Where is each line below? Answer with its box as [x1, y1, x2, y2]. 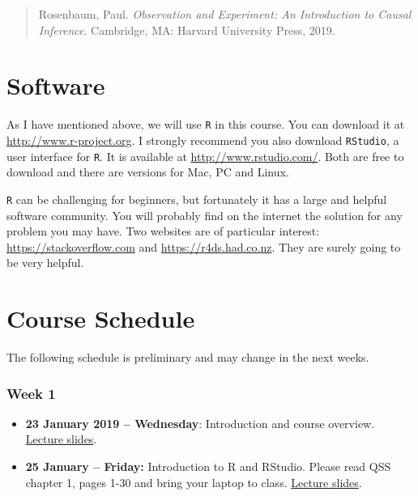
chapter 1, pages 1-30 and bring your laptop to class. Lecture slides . [25, 473, 362, 490]
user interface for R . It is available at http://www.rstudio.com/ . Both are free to [6, 147, 404, 164]
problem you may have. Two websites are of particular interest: [6, 223, 320, 240]
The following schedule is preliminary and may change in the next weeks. [6, 349, 369, 366]
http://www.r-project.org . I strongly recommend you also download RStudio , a [6, 131, 399, 148]
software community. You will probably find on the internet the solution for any [6, 206, 403, 223]
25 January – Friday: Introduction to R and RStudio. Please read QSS [25, 458, 391, 475]
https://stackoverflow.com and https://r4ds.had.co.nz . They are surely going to [6, 238, 401, 255]
